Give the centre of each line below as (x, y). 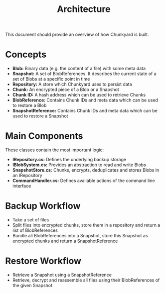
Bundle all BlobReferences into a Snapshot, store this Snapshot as (80, 236)
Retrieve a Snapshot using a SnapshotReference (62, 275)
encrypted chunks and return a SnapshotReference (65, 241)
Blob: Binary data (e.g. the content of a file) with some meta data (79, 69)
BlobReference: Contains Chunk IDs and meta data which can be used (85, 100)
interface (22, 186)
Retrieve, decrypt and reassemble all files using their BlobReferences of (86, 280)
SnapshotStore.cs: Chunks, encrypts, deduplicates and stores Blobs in (86, 170)
